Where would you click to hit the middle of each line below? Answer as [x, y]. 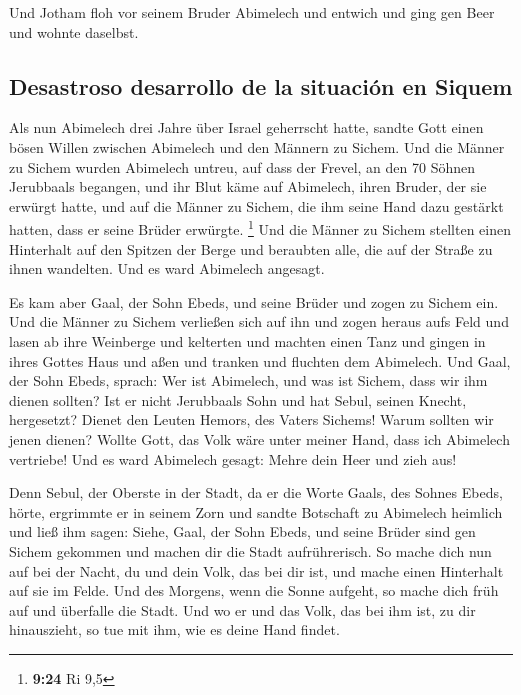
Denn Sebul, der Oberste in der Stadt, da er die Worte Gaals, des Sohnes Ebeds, [256, 492]
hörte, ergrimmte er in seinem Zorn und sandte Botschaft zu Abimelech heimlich [256, 511]
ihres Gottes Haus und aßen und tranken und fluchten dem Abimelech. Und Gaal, [260, 360]
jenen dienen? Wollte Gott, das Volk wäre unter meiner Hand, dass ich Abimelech [259, 438]
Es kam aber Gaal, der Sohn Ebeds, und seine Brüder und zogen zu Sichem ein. [254, 301]
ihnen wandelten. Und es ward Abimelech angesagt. [167, 268]
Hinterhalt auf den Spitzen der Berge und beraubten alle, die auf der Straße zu [251, 248]
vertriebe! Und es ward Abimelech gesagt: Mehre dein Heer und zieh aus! [233, 458]
